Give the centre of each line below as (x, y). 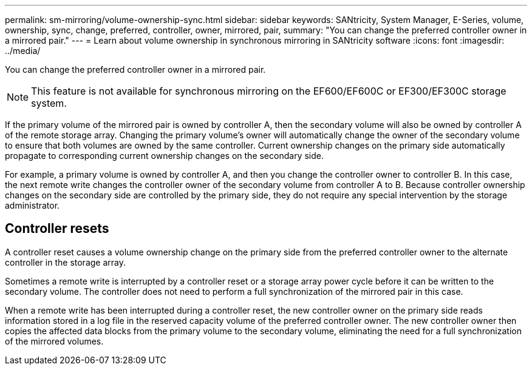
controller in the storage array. (65, 262)
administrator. (32, 205)
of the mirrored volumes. (54, 341)
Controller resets (57, 229)
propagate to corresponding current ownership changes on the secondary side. (164, 156)
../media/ (23, 51)
